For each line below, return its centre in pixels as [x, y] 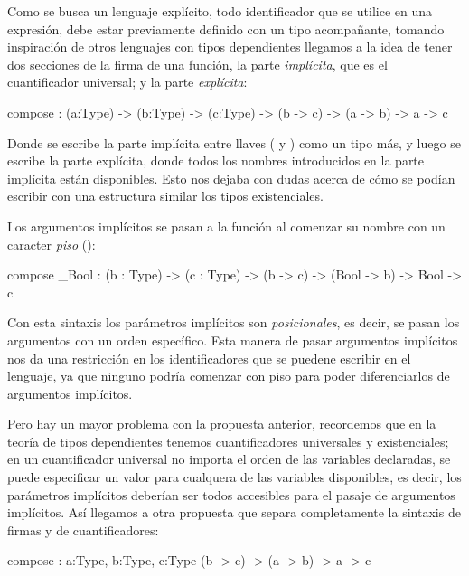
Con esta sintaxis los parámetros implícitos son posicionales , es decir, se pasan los [234, 322]
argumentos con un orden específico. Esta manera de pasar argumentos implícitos [233, 340]
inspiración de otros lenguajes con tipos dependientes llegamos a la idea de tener [230, 47]
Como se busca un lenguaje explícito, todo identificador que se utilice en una [220, 11]
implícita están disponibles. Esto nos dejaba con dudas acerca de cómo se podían [231, 178]
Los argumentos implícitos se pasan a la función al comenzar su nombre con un [226, 226]
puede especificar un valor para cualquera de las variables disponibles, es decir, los [234, 477]
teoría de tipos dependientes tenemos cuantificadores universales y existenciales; [228, 441]
